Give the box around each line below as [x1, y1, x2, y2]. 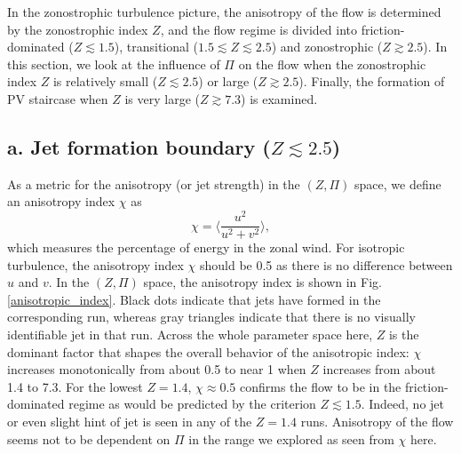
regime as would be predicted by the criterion [68, 394, 316, 413]
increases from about [322, 360, 436, 378]
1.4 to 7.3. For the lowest [7, 377, 143, 395]
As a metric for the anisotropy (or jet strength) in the [7, 174, 300, 193]
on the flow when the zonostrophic [238, 54, 426, 73]
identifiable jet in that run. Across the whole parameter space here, [7, 325, 373, 344]
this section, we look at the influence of [7, 54, 220, 73]
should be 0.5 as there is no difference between [200, 255, 453, 274]
